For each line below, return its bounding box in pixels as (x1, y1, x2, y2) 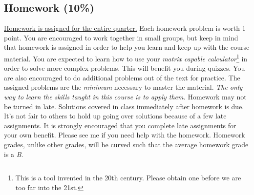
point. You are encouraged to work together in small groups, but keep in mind (4, 32, 238, 42)
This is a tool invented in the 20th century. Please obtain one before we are (15, 173, 241, 183)
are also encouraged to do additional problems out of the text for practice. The (4, 72, 240, 82)
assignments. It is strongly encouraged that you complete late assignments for (4, 120, 236, 130)
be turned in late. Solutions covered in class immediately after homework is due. (4, 101, 244, 111)
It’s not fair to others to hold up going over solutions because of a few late (4, 111, 227, 121)
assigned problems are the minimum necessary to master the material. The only (4, 82, 243, 92)
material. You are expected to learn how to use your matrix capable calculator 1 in (4, 52, 248, 63)
